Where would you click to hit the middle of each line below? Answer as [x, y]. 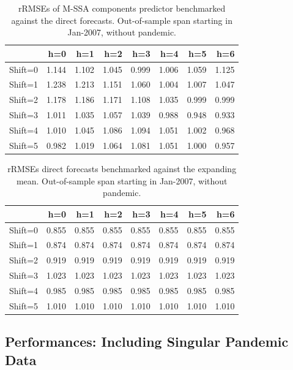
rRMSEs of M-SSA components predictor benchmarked [122, 8]
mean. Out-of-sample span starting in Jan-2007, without [122, 180]
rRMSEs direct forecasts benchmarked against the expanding [122, 168]
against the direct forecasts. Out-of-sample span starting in [122, 20]
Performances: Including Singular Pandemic [147, 342]
